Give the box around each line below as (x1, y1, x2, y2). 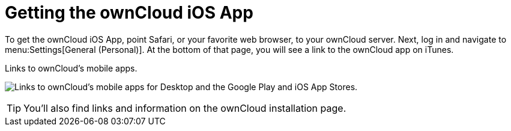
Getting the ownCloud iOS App (5, 2, 253, 23)
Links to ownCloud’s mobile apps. (5, 62, 138, 73)
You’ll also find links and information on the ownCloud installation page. (23, 102, 346, 114)
